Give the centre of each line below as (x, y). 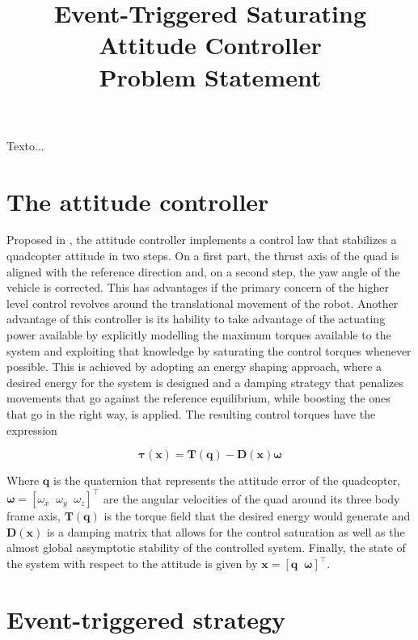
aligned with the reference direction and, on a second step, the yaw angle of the (203, 271)
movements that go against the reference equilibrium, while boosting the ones (198, 398)
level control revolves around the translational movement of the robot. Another (203, 303)
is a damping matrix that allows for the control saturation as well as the (226, 531)
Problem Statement (210, 76)
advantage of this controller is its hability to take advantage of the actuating (196, 319)
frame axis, (34, 516)
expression (32, 429)
